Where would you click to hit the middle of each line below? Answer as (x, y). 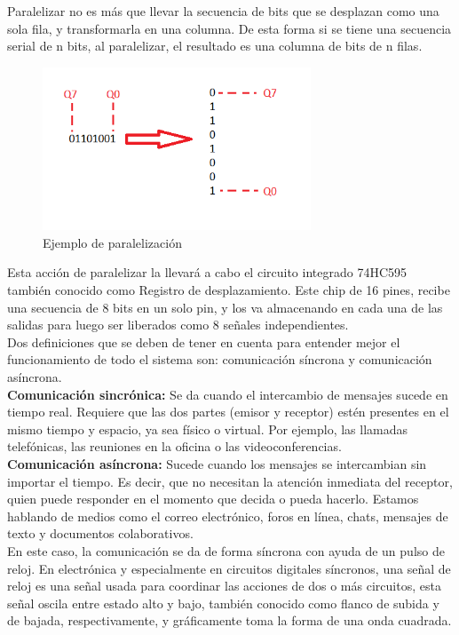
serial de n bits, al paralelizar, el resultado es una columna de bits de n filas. (215, 46)
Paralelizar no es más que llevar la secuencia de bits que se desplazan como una (223, 11)
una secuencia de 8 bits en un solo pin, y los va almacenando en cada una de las (225, 307)
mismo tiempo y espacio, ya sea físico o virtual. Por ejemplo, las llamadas (208, 429)
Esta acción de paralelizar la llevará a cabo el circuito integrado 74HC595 (207, 272)
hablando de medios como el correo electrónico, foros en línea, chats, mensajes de (228, 516)
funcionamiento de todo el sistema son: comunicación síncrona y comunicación (220, 359)
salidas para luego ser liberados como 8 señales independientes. (178, 325)
